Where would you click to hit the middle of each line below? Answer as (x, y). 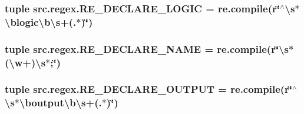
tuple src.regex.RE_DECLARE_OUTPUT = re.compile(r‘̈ (149, 89)
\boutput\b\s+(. (61, 103)
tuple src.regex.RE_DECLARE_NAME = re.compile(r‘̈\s (147, 48)
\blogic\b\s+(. (41, 21)
